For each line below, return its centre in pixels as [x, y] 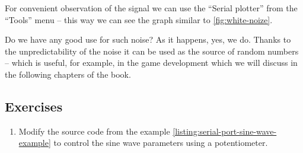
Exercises [34, 106]
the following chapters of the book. [68, 74]
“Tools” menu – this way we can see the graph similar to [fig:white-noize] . [139, 19]
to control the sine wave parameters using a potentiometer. [161, 143]
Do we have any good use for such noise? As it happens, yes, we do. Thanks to [148, 39]
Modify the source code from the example [94, 131]
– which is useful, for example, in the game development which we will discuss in [151, 63]
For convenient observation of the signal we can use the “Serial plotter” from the [151, 8]
